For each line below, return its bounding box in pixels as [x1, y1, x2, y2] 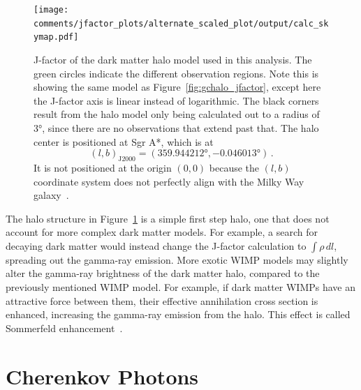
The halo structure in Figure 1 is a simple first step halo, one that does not [6, 211, 330, 225]
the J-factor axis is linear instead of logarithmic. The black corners [34, 93, 319, 107]
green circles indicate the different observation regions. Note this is [34, 66, 319, 80]
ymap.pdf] [34, 32, 79, 43]
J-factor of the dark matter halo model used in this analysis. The [34, 52, 312, 66]
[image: [34, 5, 69, 15]
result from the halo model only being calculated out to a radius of [34, 107, 320, 121]
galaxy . [34, 188, 69, 202]
